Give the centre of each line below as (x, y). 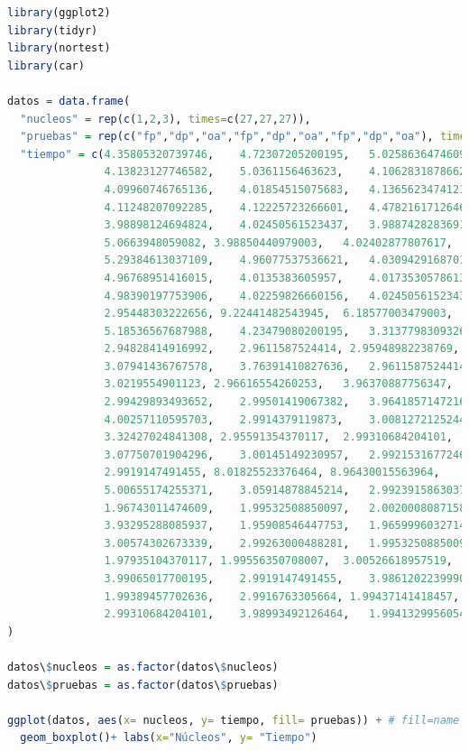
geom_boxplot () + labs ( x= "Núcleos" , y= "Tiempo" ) (169, 738)
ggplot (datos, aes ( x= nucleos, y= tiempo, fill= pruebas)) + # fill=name (234, 720)
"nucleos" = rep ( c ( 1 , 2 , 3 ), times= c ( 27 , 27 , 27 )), (166, 119)
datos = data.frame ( (69, 101)
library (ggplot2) (59, 13)
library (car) (46, 65)
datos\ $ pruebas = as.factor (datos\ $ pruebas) (143, 685)
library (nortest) (59, 48)
